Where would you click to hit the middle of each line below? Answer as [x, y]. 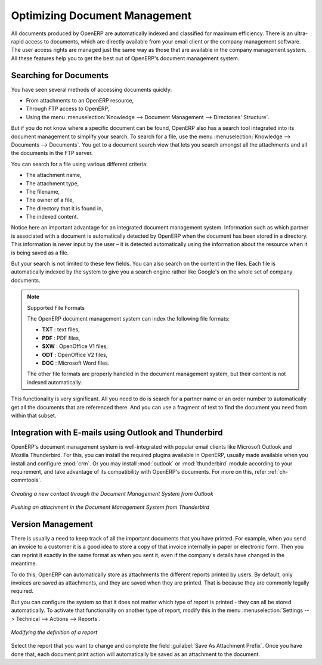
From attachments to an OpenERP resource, [80, 101]
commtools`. [26, 480]
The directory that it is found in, [65, 208]
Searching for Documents [60, 75]
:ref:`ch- [278, 471]
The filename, [43, 191]
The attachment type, [52, 183]
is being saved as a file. [40, 253]
